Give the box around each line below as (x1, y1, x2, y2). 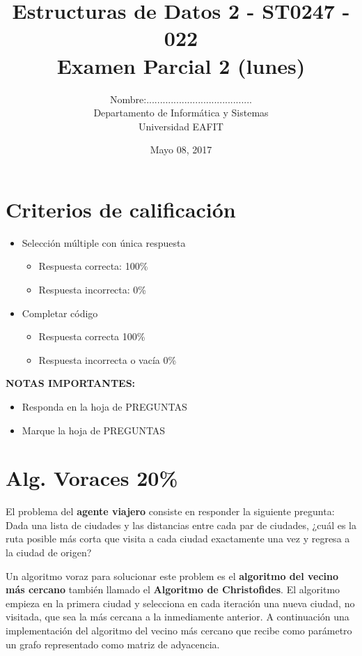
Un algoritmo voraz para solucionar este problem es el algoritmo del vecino (6, 568, 339, 583)
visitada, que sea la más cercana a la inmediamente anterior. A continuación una (6, 609, 349, 624)
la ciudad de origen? (6, 545, 92, 560)
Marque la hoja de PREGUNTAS (22, 422, 166, 437)
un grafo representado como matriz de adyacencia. (6, 636, 220, 651)
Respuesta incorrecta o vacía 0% (38, 352, 177, 367)
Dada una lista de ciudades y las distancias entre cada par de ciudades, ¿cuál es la (6, 517, 356, 532)
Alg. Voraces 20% (6, 464, 178, 492)
